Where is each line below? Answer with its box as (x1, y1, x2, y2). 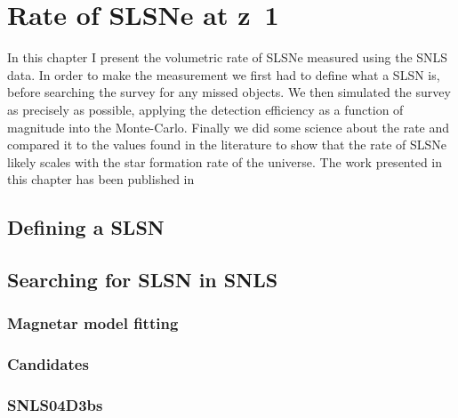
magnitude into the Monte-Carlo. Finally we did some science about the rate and (7, 117, 450, 136)
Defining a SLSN (7, 213, 165, 241)
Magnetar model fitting (7, 312, 179, 334)
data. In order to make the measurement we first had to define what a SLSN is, (7, 65, 440, 84)
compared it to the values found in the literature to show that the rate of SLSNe (7, 135, 447, 154)
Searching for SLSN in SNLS (7, 266, 278, 293)
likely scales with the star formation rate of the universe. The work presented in (7, 152, 443, 171)
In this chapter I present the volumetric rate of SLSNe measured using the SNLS (7, 48, 448, 67)
